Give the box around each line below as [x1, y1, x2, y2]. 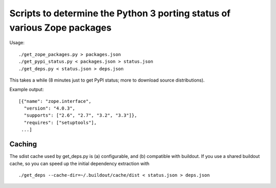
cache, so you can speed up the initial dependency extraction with [9, 160, 150, 167]
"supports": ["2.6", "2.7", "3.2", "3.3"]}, [24, 113, 137, 118]
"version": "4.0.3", [24, 105, 76, 112]
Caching [9, 140, 37, 149]
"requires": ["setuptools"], [24, 120, 97, 125]
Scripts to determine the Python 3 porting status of [9, 8, 231, 19]
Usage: [9, 40, 25, 46]
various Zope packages [9, 22, 112, 33]
